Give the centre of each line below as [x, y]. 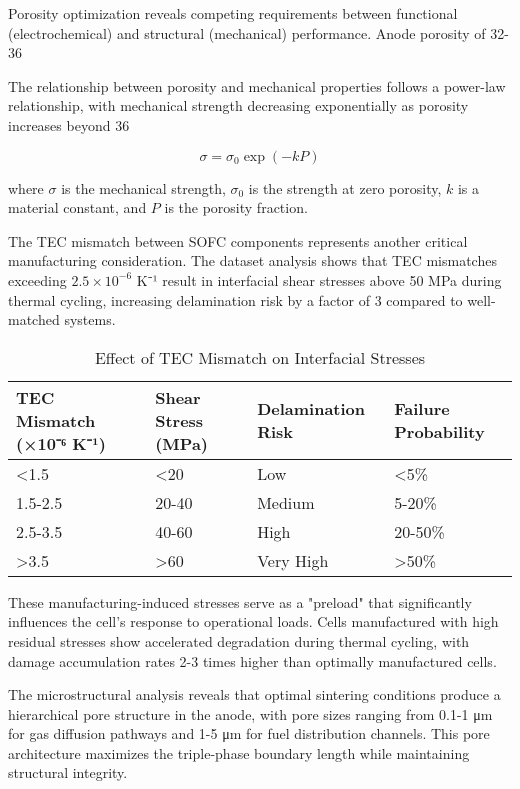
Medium [286, 502]
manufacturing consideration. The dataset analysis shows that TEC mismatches [252, 260]
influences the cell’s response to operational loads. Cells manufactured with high [253, 621]
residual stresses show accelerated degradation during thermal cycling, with [239, 640]
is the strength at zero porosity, [345, 187]
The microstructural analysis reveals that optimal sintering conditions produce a [254, 694]
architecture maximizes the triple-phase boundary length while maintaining [239, 752]
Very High [293, 560]
